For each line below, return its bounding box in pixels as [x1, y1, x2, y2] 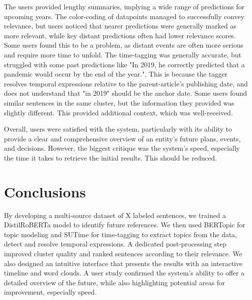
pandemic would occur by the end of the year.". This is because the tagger [4, 69, 228, 79]
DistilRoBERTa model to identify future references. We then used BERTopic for [4, 219, 246, 230]
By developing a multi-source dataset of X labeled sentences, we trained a [4, 210, 226, 220]
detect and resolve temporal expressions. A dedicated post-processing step [4, 239, 227, 249]
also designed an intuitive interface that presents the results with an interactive [4, 258, 243, 268]
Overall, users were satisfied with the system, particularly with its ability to [4, 124, 232, 134]
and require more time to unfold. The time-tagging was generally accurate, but [4, 49, 242, 59]
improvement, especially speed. [4, 287, 97, 297]
